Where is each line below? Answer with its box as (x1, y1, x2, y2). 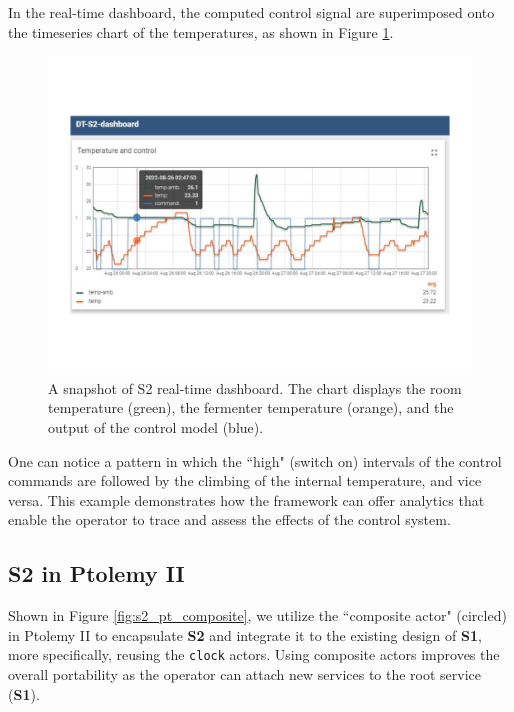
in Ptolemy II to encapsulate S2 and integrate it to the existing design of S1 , (8, 624, 482, 645)
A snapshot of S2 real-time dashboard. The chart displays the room (48, 377, 462, 398)
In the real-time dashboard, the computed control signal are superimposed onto (8, 2, 495, 22)
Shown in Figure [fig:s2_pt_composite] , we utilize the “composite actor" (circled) (8, 605, 507, 626)
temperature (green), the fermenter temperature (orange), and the (48, 397, 454, 418)
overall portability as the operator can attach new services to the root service (8, 663, 482, 684)
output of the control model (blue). (48, 416, 264, 437)
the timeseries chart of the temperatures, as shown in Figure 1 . (8, 21, 394, 42)
